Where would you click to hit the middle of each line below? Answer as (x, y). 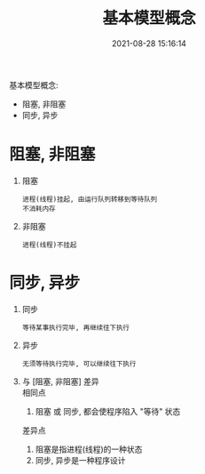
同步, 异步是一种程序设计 (80, 460)
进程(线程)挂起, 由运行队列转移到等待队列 (90, 199)
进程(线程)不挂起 (49, 245)
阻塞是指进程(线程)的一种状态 (89, 449)
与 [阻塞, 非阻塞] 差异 (60, 381)
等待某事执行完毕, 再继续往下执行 (76, 327)
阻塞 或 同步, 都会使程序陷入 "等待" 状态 (108, 411)
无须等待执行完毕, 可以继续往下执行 (79, 364)
